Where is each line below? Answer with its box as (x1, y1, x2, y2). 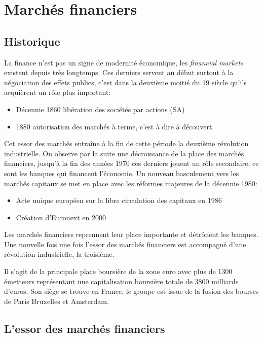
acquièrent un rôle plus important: (4, 87, 111, 97)
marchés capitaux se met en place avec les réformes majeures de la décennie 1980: (4, 178, 257, 188)
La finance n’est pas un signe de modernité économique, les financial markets (4, 57, 243, 68)
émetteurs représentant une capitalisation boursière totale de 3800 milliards (4, 276, 239, 286)
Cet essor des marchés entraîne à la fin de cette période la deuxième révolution (4, 138, 249, 149)
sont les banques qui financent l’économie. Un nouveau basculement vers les (4, 167, 239, 178)
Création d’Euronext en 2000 (16, 212, 106, 222)
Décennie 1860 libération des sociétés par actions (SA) (16, 104, 185, 114)
